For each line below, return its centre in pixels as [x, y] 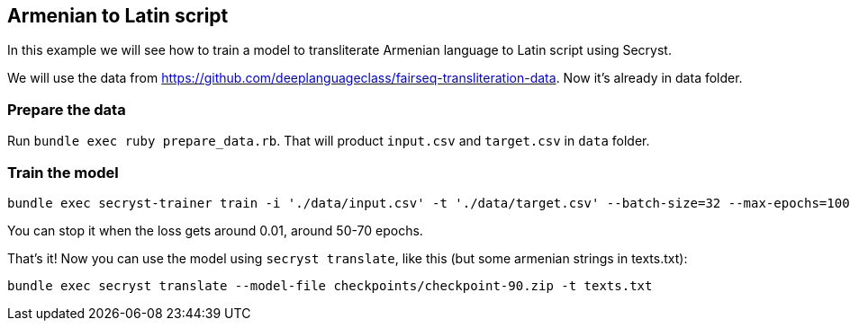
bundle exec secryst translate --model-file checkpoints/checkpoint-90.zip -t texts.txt [330, 285]
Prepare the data [67, 109]
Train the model [63, 172]
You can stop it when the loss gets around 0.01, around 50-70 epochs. [215, 230]
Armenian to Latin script [118, 16]
